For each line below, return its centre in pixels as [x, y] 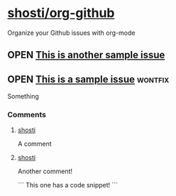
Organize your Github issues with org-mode [71, 33]
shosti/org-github [61, 13]
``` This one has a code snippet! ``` [68, 185]
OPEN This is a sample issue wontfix [88, 79]
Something [23, 97]
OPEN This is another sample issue [86, 55]
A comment [34, 144]
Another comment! [45, 171]
